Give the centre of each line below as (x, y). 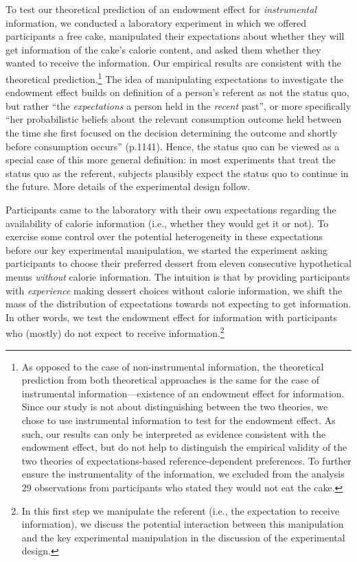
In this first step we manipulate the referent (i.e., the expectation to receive (181, 510)
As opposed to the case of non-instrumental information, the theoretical (173, 366)
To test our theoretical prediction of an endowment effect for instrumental (161, 9)
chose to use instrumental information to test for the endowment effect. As (178, 420)
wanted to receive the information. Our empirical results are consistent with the (173, 63)
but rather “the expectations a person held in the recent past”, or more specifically (178, 105)
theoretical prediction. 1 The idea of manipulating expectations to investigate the (175, 78)
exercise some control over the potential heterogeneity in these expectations (164, 236)
